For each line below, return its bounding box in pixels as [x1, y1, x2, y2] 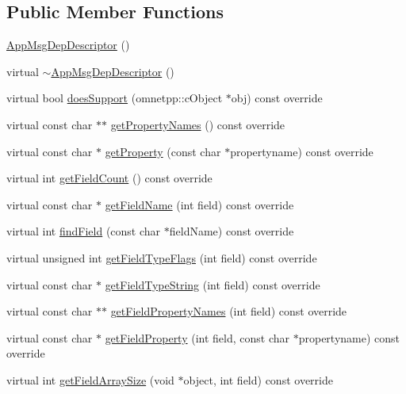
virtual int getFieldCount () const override [6, 170, 213, 186]
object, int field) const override [183, 371, 333, 388]
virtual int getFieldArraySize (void [6, 371, 174, 388]
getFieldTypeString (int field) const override [105, 276, 320, 293]
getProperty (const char [105, 143, 221, 159]
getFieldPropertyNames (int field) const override [110, 303, 347, 319]
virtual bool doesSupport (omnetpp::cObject [6, 90, 223, 106]
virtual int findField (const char [6, 223, 161, 239]
